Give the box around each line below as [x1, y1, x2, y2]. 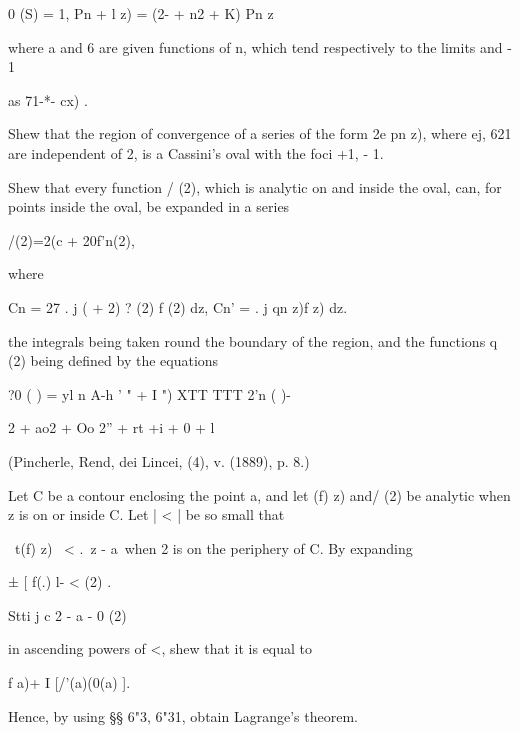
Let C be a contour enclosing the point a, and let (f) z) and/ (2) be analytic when [8, 484, 511, 505]
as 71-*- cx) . [8, 89, 88, 110]
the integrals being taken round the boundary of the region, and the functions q [8, 330, 498, 351]
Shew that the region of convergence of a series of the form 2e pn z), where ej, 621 [8, 123, 512, 144]
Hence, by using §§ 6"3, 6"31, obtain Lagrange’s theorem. [8, 705, 358, 726]
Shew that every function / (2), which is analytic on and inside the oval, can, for [8, 176, 502, 197]
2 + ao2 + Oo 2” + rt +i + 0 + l [8, 417, 215, 438]
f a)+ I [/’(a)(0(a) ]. [8, 672, 131, 693]
